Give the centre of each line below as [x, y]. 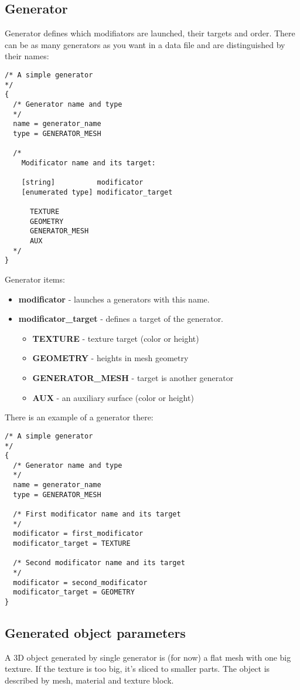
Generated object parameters [95, 633]
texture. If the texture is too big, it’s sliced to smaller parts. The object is [137, 669]
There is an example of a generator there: [79, 417]
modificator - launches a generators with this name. [114, 299]
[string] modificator [82, 183]
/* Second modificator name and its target [99, 563]
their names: [27, 56]
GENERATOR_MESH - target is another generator [133, 378]
